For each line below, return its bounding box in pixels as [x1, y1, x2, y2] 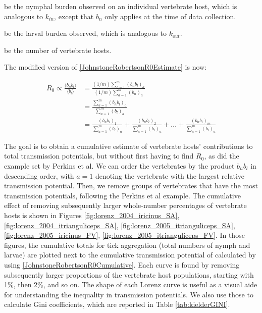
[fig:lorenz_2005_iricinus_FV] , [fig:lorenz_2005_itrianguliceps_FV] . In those [4, 230, 245, 240]
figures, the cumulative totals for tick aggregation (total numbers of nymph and [4, 239, 250, 250]
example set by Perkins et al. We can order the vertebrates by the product [4, 160, 235, 171]
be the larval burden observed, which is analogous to [4, 28, 167, 38]
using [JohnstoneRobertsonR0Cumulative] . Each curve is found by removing [4, 259, 240, 270]
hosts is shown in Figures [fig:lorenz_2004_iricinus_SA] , [4, 210, 180, 220]
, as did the [204, 150, 239, 161]
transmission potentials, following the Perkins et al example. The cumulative [4, 190, 241, 200]
